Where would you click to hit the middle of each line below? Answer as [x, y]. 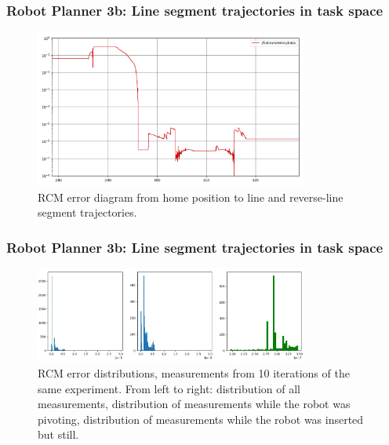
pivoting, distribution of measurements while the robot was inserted [201, 419]
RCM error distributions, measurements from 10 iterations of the [194, 372]
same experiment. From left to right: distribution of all [169, 388]
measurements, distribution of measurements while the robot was [194, 404]
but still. [58, 434]
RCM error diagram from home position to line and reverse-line [191, 197]
